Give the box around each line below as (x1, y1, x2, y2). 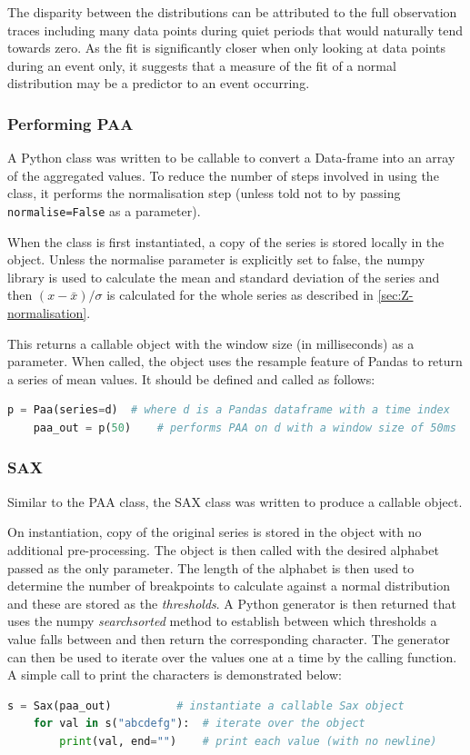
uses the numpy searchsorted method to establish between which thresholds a (7, 611, 437, 631)
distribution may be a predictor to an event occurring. (7, 74, 310, 93)
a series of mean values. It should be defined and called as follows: (7, 369, 375, 388)
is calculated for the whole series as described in (106, 285, 374, 304)
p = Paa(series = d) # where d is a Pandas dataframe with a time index (7, 403, 450, 417)
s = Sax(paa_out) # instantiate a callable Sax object (7, 699, 405, 712)
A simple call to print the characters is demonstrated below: (7, 665, 342, 684)
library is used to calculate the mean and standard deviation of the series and (7, 267, 440, 286)
